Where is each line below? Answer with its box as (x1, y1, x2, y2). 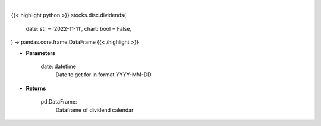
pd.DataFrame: (40, 98, 77, 105)
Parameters (26, 49, 56, 56)
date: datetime (40, 63, 77, 70)
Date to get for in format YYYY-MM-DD (55, 71, 152, 78)
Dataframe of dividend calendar (55, 106, 134, 114)
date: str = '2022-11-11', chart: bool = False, (26, 25, 132, 32)
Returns (26, 85, 46, 92)
